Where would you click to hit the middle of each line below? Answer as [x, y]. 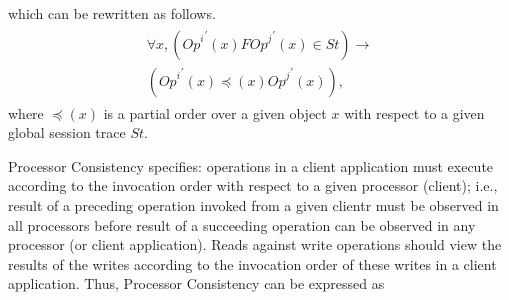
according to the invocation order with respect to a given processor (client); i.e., [253, 185]
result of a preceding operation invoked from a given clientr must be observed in [253, 205]
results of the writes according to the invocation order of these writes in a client [252, 263]
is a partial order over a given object [215, 112]
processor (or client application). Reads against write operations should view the [255, 244]
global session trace [67, 132]
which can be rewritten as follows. [112, 13]
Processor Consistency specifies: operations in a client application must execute [251, 165]
